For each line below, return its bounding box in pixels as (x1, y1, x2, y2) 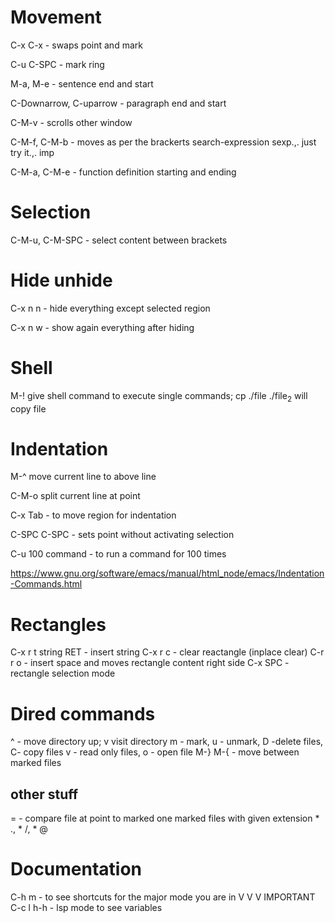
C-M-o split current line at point (10, 490, 141, 502)
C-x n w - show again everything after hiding (10, 321, 195, 333)
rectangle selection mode (10, 667, 116, 680)
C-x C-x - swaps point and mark (10, 39, 143, 51)
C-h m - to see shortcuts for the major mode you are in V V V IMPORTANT (10, 891, 316, 903)
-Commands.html (10, 578, 83, 590)
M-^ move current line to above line (10, 471, 157, 483)
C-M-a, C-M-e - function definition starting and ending (10, 166, 237, 178)
